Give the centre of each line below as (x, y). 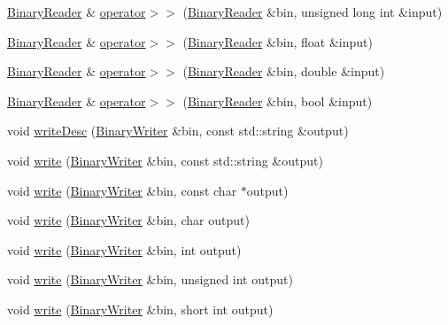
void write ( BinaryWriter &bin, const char (122, 190)
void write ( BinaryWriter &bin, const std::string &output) (165, 160)
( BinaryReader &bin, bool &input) (278, 101)
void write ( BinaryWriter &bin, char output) (128, 220)
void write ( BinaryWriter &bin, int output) (124, 249)
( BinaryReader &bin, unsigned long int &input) (313, 12)
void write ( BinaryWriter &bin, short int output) (140, 309)
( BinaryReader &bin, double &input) (284, 71)
